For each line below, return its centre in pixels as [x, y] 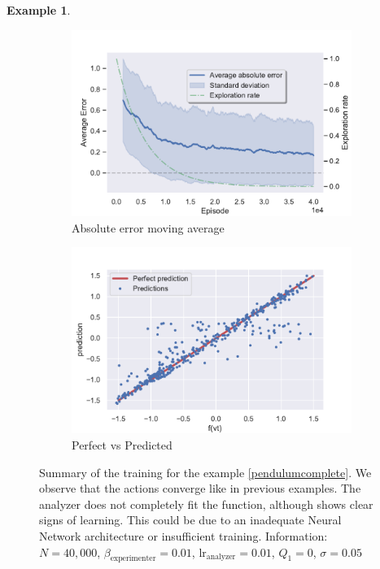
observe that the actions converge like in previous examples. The [200, 488]
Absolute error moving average [148, 227]
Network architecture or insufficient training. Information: [183, 536]
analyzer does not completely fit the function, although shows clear [206, 504]
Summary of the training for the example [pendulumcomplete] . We [205, 472]
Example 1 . [39, 10]
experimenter [133, 559]
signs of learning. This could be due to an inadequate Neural [190, 520]
